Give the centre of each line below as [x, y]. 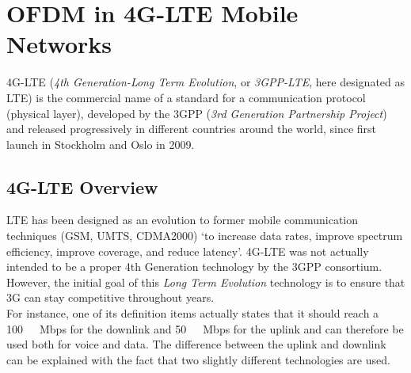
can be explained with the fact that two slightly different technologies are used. [198, 359]
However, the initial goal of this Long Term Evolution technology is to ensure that [206, 282]
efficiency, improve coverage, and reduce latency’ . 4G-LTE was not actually [188, 251]
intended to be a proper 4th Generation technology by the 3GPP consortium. [194, 266]
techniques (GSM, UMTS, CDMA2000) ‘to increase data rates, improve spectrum [205, 236]
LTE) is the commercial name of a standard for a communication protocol [186, 97]
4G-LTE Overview [82, 186]
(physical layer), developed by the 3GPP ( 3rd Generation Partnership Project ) [197, 113]
